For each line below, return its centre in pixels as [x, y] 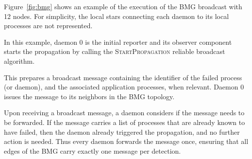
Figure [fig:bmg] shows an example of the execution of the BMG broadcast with [123, 6]
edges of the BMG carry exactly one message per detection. [92, 150]
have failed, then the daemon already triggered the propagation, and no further [122, 132]
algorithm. [19, 61]
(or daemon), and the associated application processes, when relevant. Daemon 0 [124, 87]
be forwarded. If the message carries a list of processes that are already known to [125, 122]
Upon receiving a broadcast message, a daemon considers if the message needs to [124, 113]
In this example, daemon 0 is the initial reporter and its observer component [118, 42]
